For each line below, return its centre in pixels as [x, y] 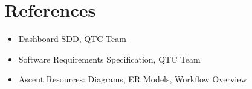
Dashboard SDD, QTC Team [72, 39]
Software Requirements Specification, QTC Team [109, 59]
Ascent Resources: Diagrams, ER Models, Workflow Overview [133, 79]
